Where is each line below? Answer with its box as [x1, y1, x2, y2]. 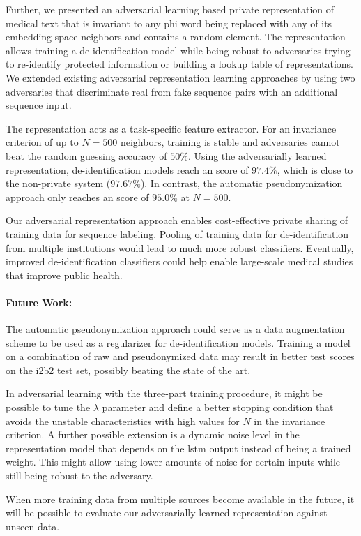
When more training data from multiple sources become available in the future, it [6, 491, 355, 506]
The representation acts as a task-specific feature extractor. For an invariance [6, 121, 337, 135]
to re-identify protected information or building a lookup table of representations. [6, 57, 354, 71]
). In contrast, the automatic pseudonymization [140, 176, 343, 191]
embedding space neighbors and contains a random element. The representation [6, 29, 346, 44]
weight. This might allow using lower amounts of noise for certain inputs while [6, 454, 340, 469]
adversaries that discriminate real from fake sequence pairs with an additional [6, 84, 338, 98]
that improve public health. [6, 267, 123, 282]
